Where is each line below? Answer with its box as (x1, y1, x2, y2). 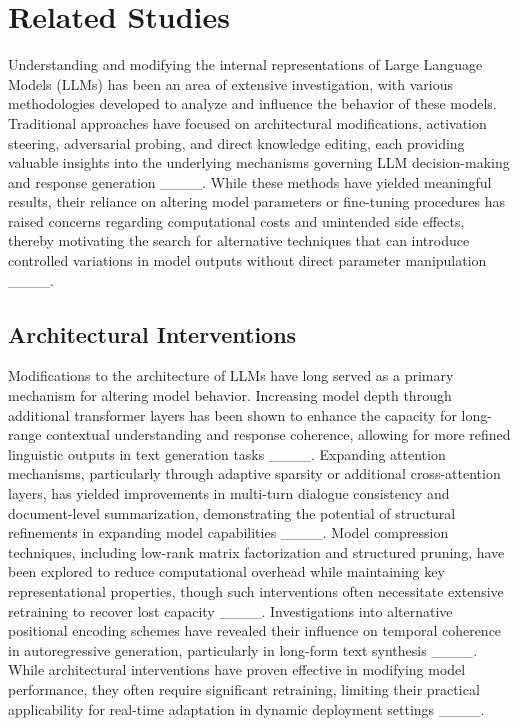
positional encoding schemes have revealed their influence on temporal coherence (8, 620, 502, 641)
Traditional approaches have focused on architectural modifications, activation (8, 112, 487, 133)
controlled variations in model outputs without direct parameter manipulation (8, 250, 487, 271)
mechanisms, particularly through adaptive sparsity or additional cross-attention (8, 463, 501, 484)
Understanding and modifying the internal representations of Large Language (8, 54, 483, 75)
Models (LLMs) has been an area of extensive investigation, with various (8, 73, 454, 94)
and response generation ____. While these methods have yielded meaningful (8, 171, 492, 192)
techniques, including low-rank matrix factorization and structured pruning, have (8, 541, 505, 562)
